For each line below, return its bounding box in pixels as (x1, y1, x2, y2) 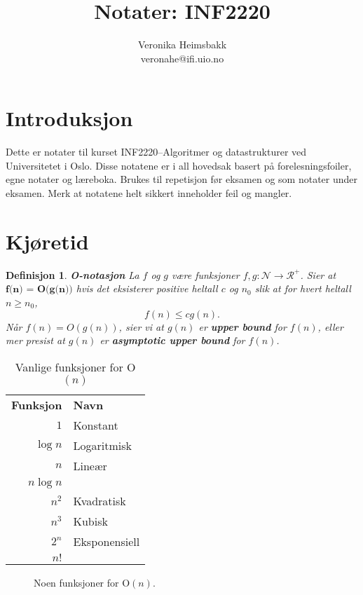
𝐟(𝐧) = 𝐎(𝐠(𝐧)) (6, 285, 73, 295)
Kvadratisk (73, 492, 126, 509)
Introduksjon (6, 104, 133, 132)
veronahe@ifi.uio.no (140, 50, 224, 65)
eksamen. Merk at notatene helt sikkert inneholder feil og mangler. (6, 186, 292, 200)
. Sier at (300, 267, 336, 282)
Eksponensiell (73, 533, 140, 549)
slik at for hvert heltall (254, 281, 351, 296)
